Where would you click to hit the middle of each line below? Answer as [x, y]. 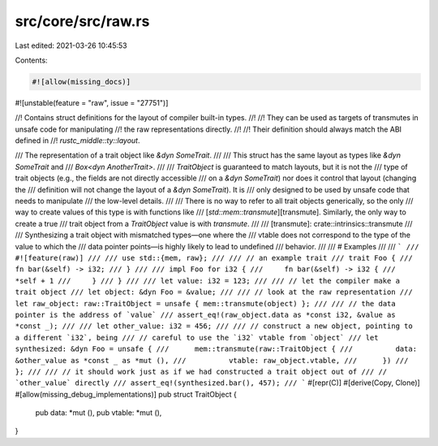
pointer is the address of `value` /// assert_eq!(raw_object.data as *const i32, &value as [206, 314]
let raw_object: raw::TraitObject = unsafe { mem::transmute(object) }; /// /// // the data [206, 303]
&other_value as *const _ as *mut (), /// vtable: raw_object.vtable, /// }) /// [212, 360]
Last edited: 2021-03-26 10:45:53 [71, 45]
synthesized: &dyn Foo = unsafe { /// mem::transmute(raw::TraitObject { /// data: [216, 349]
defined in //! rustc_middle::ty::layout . [78, 141]
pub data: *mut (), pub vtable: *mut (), [99, 413]
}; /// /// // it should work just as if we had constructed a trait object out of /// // [201, 371]
